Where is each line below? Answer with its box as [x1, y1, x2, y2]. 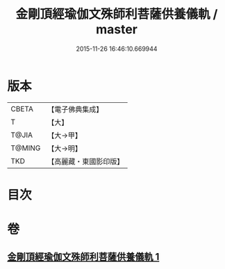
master [96, 22, 137, 38]
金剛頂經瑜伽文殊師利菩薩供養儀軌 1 [7, 251, 160, 263]
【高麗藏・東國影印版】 [47, 156, 124, 166]
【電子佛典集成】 [47, 104, 103, 114]
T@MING [10, 143, 41, 153]
